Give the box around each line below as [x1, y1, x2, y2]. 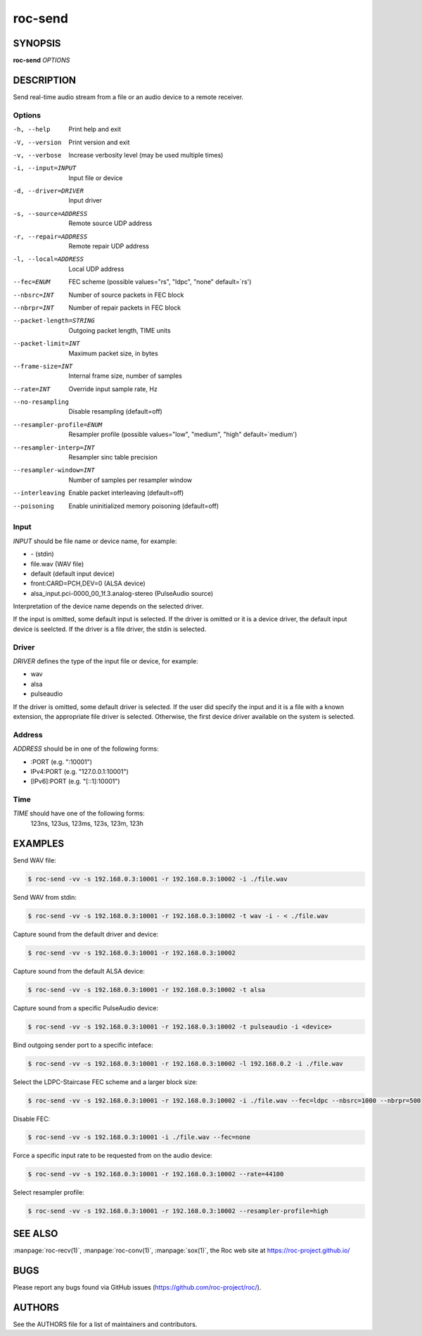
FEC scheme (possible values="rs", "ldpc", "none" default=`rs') [68, 278, 252, 286]
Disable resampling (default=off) [68, 407, 163, 416]
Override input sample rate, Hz [68, 384, 158, 393]
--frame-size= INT [13, 362, 73, 370]
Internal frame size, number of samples [68, 371, 183, 380]
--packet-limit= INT [13, 340, 80, 348]
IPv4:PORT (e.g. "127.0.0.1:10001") [30, 767, 129, 775]
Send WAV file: [13, 855, 56, 865]
